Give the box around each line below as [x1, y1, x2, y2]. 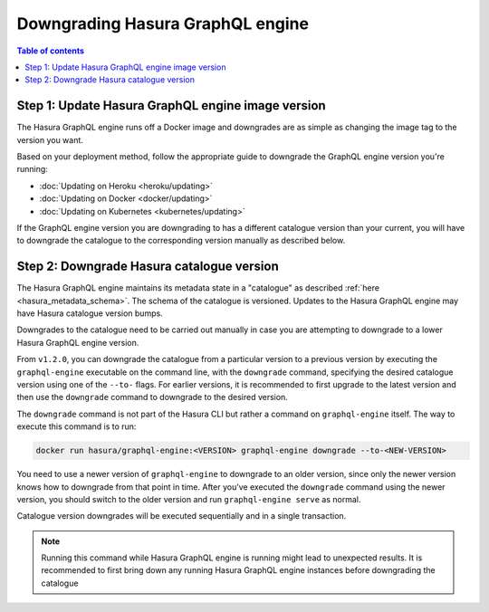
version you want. [16, 134, 83, 145]
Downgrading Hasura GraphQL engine [16, 14, 310, 33]
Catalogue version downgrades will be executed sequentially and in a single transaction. [16, 511, 347, 521]
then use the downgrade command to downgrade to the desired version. [16, 392, 289, 403]
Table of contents [16, 45, 85, 56]
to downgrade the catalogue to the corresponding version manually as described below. [16, 235, 346, 246]
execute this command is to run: [16, 421, 137, 432]
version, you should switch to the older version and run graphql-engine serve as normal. [16, 493, 361, 504]
